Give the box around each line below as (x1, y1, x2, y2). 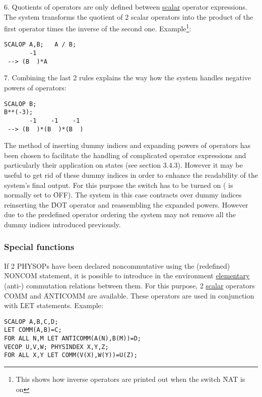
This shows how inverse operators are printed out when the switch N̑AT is (16, 374, 245, 384)
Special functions (4, 240, 75, 253)
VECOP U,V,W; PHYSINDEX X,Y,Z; (4, 343, 109, 351)
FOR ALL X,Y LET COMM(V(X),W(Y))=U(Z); (4, 352, 138, 359)
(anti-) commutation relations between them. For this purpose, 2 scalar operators (4, 280, 255, 290)
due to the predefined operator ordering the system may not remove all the (4, 209, 236, 220)
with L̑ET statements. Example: (4, 300, 103, 311)
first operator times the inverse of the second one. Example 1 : (4, 22, 191, 33)
